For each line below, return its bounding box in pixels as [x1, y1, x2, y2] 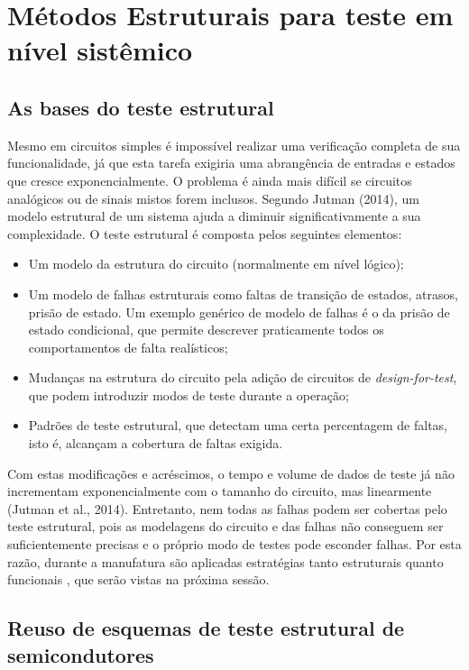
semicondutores [7, 640, 154, 668]
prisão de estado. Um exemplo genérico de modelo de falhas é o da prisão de [28, 302, 450, 321]
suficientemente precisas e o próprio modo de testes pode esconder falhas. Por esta [7, 535, 462, 554]
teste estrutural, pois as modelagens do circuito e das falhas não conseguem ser [7, 517, 444, 536]
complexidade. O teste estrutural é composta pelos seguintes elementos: [7, 224, 402, 243]
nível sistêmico [7, 32, 193, 69]
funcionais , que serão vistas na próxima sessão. [7, 570, 270, 589]
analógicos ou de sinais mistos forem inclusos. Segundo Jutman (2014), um [7, 188, 419, 207]
